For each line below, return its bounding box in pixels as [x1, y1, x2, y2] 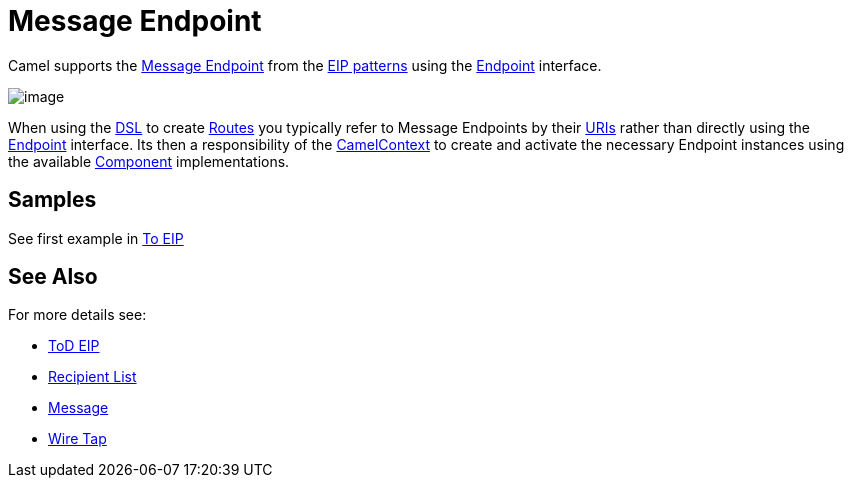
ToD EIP [48, 337, 100, 355]
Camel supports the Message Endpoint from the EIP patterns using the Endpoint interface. [8, 56, 602, 74]
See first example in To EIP [8, 229, 184, 247]
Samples [8, 187, 97, 213]
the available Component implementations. [8, 152, 290, 170]
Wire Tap [48, 430, 107, 448]
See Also [8, 264, 98, 290]
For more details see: [8, 306, 147, 324]
